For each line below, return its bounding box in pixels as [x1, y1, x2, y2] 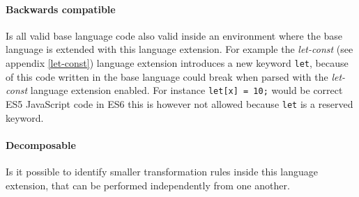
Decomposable [6, 137, 76, 152]
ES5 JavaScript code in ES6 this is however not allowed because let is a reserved [6, 96, 353, 111]
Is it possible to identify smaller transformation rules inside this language [6, 164, 319, 178]
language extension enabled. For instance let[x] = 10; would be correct [30, 83, 343, 97]
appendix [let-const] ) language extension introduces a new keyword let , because [6, 55, 349, 70]
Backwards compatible [6, 1, 116, 16]
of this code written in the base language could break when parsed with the [6, 69, 328, 84]
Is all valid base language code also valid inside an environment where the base [6, 28, 343, 42]
